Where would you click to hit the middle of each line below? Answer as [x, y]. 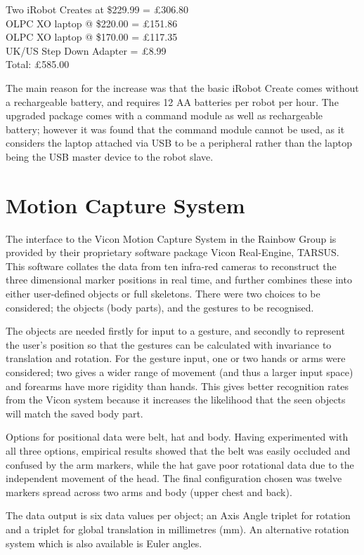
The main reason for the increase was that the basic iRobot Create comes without [182, 87]
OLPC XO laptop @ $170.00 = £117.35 [92, 37]
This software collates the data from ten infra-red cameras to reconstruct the [171, 266]
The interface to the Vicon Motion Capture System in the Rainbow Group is [171, 238]
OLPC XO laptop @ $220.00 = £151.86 [92, 23]
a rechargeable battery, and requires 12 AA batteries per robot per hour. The [172, 101]
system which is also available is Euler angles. [104, 543]
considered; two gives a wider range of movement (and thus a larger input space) [180, 372]
